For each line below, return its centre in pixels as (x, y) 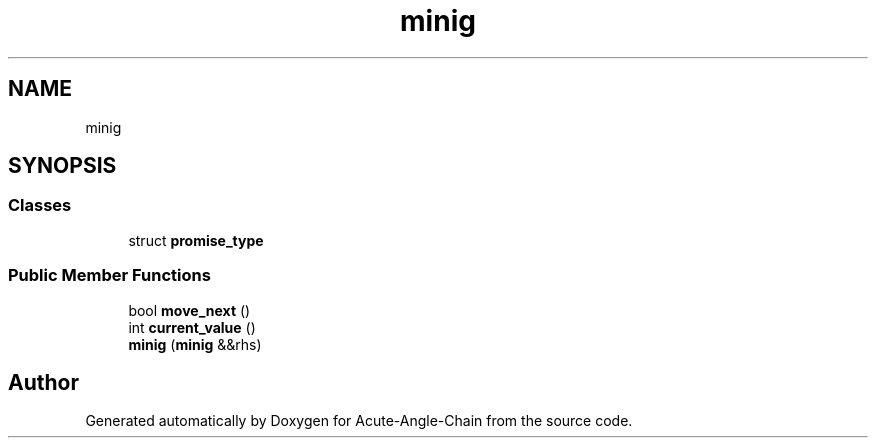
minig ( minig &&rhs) (195, 344)
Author (43, 382)
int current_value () (192, 327)
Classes (40, 205)
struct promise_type (196, 240)
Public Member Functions (109, 275)
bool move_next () (189, 310)
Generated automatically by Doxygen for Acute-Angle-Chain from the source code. (359, 421)
